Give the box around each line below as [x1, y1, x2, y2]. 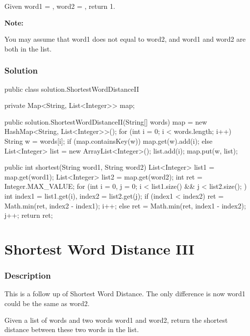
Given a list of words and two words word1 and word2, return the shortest [4, 314, 228, 325]
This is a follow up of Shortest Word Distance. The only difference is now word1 [4, 288, 246, 299]
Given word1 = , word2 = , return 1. [4, 1, 115, 11]
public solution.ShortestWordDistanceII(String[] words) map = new [4, 116, 207, 127]
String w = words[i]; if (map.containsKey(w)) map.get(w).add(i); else [4, 135, 213, 146]
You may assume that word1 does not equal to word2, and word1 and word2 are [4, 34, 246, 44]
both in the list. [4, 43, 52, 53]
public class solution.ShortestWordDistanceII [4, 83, 139, 94]
